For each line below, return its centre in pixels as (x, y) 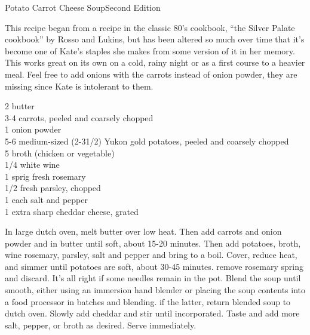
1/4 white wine (32, 165)
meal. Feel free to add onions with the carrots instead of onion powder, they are (151, 74)
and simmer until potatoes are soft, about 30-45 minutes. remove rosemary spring (154, 266)
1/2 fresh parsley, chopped (53, 188)
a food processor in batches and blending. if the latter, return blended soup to (148, 301)
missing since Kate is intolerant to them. (79, 86)
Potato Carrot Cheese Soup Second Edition (83, 7)
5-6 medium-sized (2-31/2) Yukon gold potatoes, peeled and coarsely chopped (147, 141)
